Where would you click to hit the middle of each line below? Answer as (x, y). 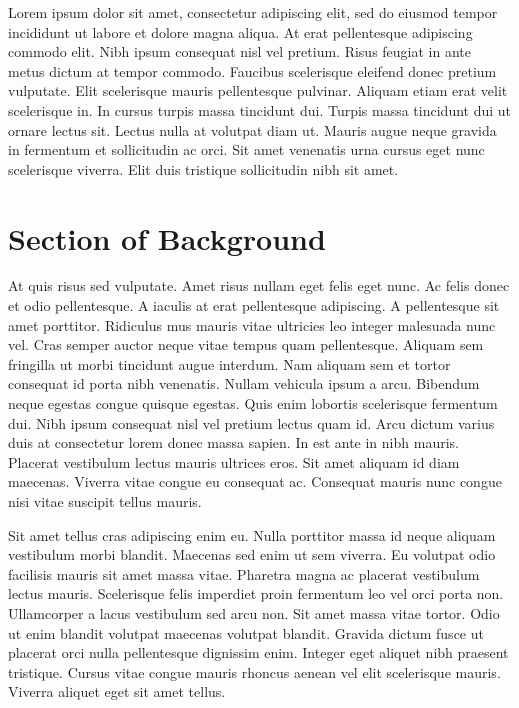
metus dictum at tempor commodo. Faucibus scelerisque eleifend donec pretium (252, 70)
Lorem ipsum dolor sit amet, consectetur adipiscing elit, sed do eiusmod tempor (253, 12)
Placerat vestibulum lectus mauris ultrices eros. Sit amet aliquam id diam (234, 461)
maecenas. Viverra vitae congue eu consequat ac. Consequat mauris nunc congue (255, 481)
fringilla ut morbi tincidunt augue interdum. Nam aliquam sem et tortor (229, 363)
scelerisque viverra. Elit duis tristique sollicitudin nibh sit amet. (203, 168)
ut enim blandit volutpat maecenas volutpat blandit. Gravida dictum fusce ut (246, 632)
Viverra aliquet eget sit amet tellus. (117, 691)
